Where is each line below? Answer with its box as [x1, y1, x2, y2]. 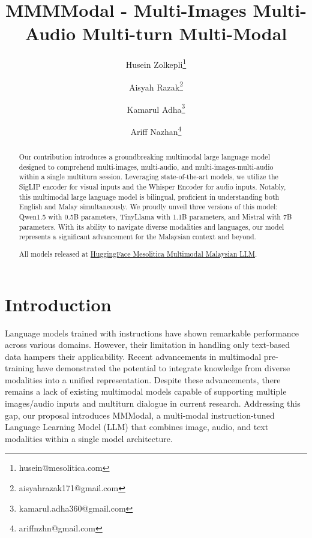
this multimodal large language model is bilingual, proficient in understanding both [19, 191, 280, 202]
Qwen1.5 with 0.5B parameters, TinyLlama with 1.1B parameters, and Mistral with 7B [19, 212, 292, 222]
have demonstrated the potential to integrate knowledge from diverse [36, 362, 290, 374]
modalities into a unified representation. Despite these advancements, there [5, 373, 281, 386]
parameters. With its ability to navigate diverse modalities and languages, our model [19, 221, 284, 232]
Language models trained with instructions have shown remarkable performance [5, 326, 299, 339]
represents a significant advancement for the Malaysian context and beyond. [19, 232, 256, 242]
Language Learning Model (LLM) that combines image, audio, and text [5, 420, 269, 433]
